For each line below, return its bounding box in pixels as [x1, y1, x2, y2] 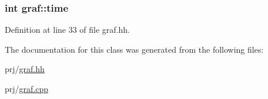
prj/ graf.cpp [5, 83, 49, 94]
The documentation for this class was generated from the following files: [5, 43, 264, 55]
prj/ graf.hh [5, 63, 45, 75]
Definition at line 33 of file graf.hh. [5, 23, 130, 36]
